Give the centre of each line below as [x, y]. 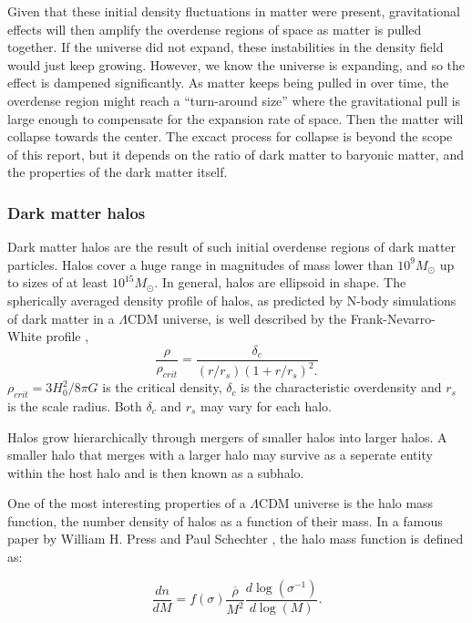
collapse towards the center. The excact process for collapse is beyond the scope [230, 136]
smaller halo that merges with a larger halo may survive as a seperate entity [220, 455]
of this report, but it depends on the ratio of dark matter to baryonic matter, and [236, 154]
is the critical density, [162, 387]
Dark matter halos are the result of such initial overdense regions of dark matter [232, 247]
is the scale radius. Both [75, 405]
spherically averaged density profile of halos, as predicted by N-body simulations [232, 300]
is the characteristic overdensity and [341, 387]
